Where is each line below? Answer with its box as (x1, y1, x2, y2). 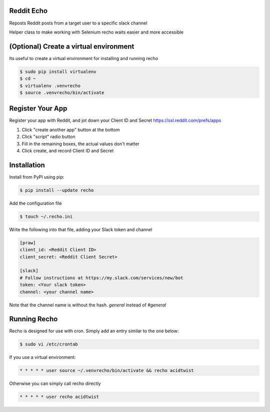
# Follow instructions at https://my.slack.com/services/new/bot (19, 275, 183, 280)
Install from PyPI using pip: (9, 174, 64, 180)
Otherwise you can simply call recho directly (9, 380, 101, 386)
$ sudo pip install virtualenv (19, 69, 97, 75)
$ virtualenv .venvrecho (19, 83, 81, 89)
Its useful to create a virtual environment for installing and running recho (9, 55, 158, 61)
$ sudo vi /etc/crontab (19, 341, 78, 347)
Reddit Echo (9, 7, 47, 15)
